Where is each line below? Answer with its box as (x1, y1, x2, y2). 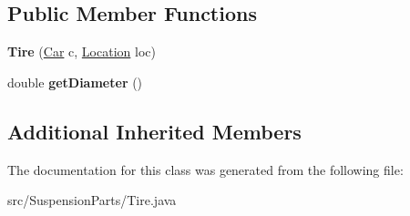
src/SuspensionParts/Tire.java (7, 190, 177, 210)
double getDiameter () (7, 72, 143, 91)
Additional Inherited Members (7, 117, 302, 145)
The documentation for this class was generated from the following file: (7, 159, 404, 179)
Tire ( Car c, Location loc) (7, 42, 156, 61)
